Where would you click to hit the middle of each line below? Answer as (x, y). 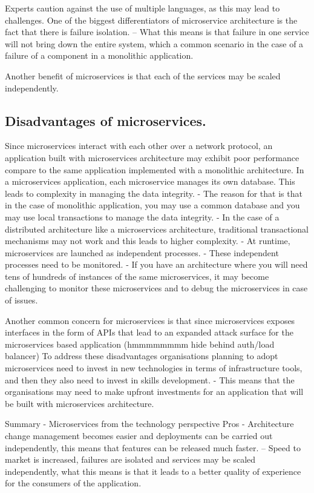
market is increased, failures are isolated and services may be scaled (130, 459)
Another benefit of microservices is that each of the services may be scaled (143, 75)
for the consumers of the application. (73, 483)
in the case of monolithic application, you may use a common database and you (152, 205)
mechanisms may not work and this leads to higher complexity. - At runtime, (148, 241)
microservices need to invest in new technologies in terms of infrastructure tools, (154, 368)
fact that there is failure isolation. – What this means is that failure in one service (157, 32)
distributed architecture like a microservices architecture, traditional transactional (157, 229)
